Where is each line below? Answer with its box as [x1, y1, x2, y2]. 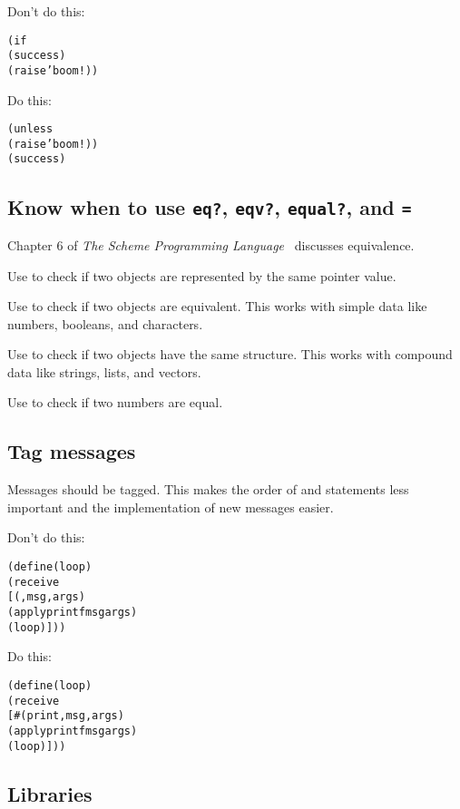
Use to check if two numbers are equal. [7, 393, 223, 412]
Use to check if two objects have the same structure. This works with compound [7, 345, 453, 364]
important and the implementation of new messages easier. [7, 497, 334, 516]
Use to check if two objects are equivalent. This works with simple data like [7, 297, 427, 316]
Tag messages [7, 437, 136, 465]
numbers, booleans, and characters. [7, 314, 203, 333]
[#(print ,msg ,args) [7, 709, 124, 723]
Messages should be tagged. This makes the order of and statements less [7, 480, 409, 499]
